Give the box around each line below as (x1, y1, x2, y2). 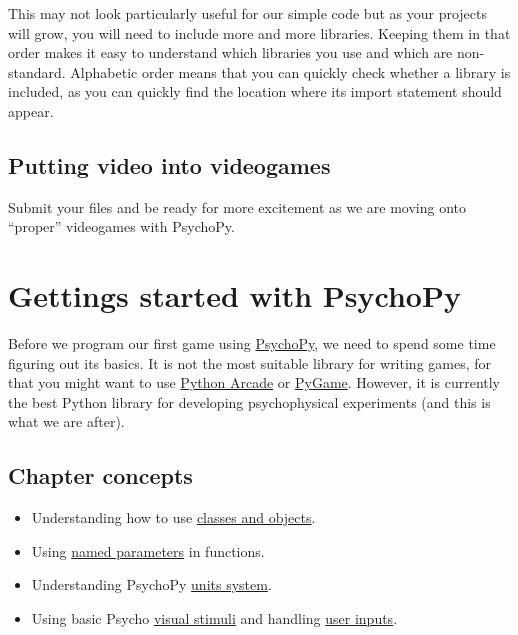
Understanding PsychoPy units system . (31, 574, 272, 595)
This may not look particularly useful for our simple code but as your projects (8, 3, 487, 23)
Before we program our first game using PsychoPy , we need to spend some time (8, 333, 496, 354)
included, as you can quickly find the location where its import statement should (8, 81, 502, 102)
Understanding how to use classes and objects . (31, 507, 316, 528)
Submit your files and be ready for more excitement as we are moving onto (8, 196, 467, 217)
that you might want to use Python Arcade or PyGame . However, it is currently (8, 372, 501, 393)
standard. (8, 61, 66, 82)
